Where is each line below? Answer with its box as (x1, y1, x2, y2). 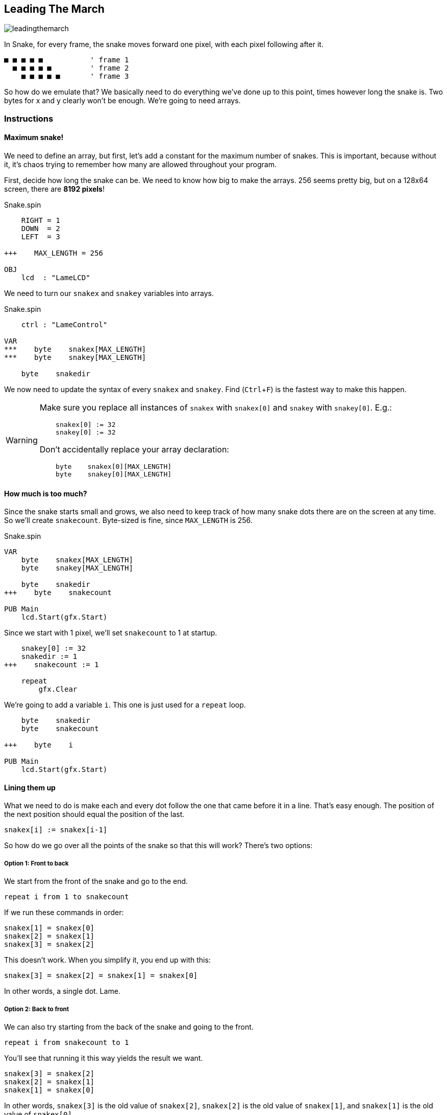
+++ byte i (4, 741, 73, 749)
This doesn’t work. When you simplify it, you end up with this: (4, 955, 211, 965)
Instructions (4, 113, 54, 124)
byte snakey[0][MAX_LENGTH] (56, 470, 172, 479)
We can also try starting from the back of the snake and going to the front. (4, 1022, 254, 1032)
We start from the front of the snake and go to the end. (4, 877, 188, 886)
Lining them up (4, 783, 56, 792)
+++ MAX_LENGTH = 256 (4, 249, 103, 258)
